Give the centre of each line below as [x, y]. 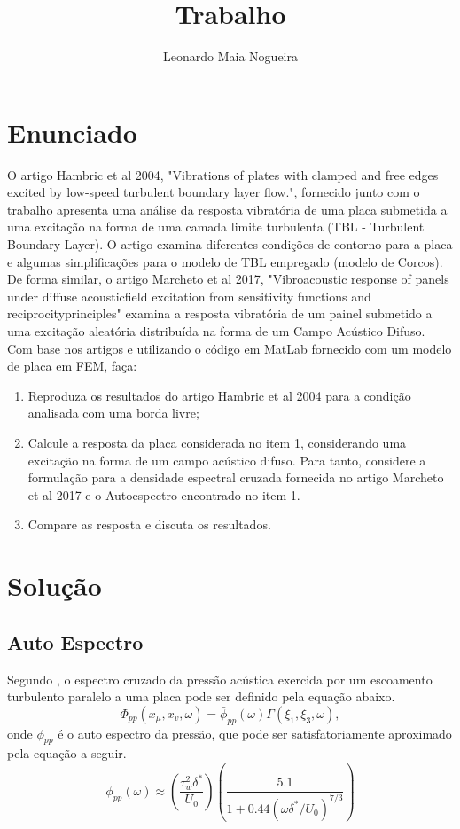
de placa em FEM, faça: [72, 366]
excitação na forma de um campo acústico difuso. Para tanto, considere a [227, 460]
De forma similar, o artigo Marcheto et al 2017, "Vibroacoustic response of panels [228, 279]
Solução [55, 586]
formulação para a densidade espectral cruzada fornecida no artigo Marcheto [236, 477]
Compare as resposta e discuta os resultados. [149, 524]
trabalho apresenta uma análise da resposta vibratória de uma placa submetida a [227, 209]
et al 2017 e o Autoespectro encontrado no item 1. [164, 494]
